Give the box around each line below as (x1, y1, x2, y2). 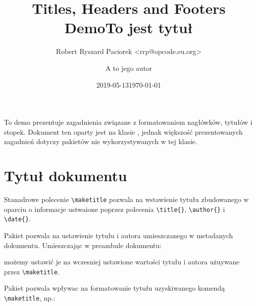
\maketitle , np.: (4, 293, 55, 303)
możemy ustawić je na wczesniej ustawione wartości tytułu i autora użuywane (4, 256, 240, 267)
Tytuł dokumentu (4, 165, 127, 186)
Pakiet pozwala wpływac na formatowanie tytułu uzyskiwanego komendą (4, 283, 225, 293)
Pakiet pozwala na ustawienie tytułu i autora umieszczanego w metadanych (4, 230, 233, 240)
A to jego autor (105, 62, 153, 73)
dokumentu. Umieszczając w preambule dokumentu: (4, 240, 162, 250)
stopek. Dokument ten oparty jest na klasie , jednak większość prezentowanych (4, 126, 243, 137)
